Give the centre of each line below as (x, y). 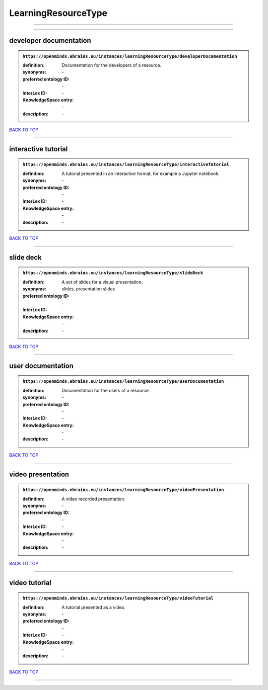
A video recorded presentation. (94, 499)
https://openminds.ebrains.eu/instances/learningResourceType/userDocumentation (123, 381)
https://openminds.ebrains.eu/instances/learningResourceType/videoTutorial (118, 598)
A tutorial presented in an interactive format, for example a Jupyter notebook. (141, 173)
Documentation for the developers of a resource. (112, 65)
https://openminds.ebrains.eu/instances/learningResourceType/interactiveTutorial (126, 165)
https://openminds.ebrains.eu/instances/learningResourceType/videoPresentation (123, 490)
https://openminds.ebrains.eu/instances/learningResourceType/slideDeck (113, 273)
